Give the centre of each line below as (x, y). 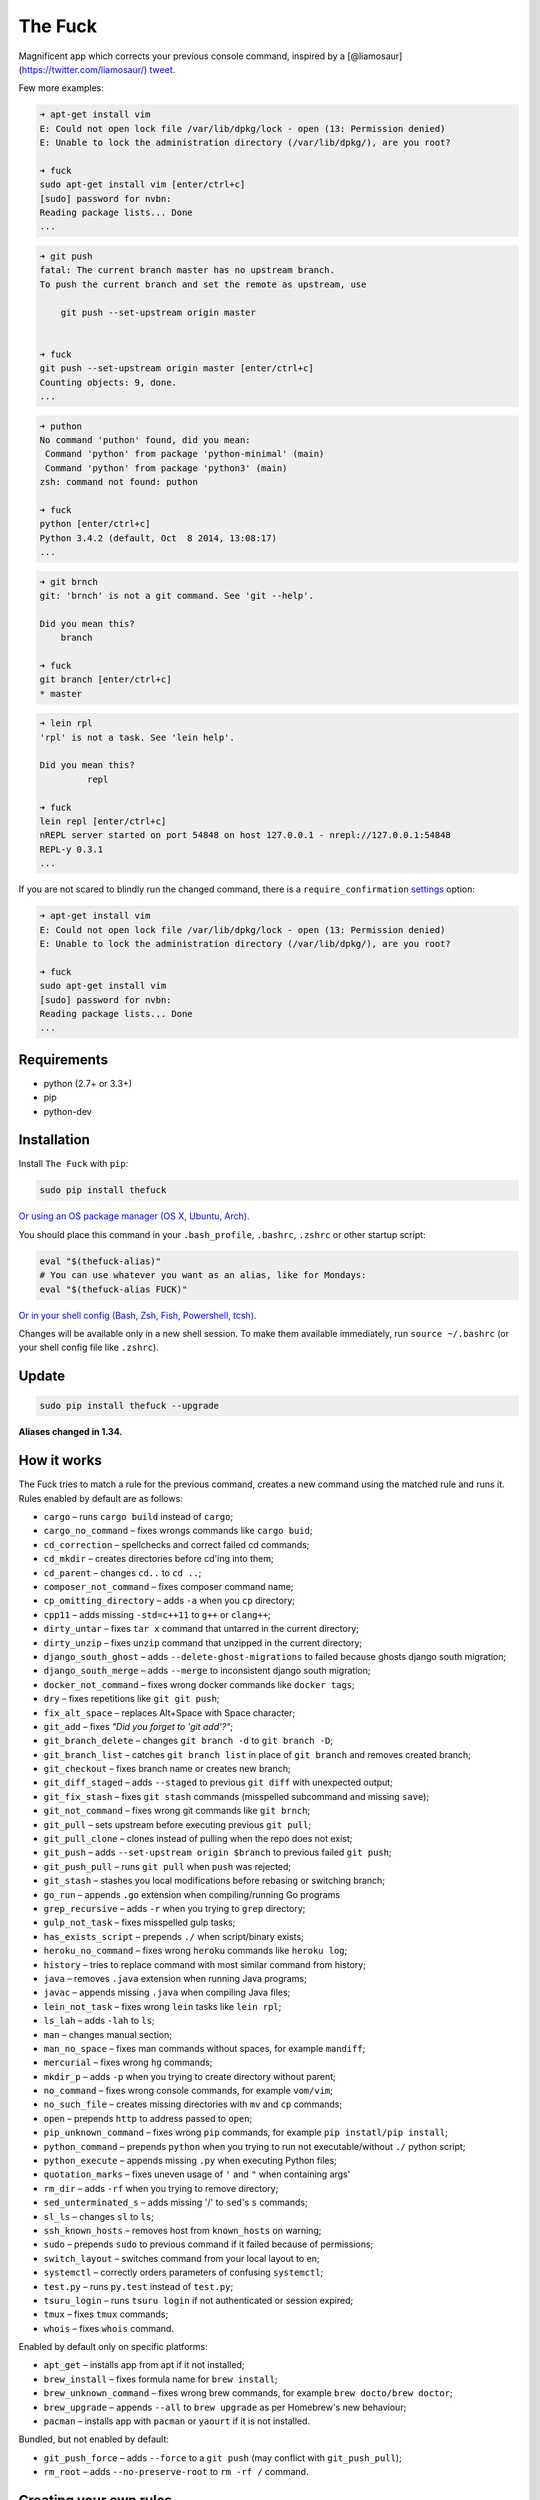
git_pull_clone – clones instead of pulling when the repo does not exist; (198, 1839)
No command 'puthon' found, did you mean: (145, 439)
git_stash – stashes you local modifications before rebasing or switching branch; (214, 1881)
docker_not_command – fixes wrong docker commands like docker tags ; (199, 1684)
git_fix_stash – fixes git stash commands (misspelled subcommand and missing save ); (236, 1796)
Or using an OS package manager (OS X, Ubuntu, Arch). (134, 1216)
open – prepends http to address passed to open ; (148, 2118)
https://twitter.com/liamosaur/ (83, 69)
